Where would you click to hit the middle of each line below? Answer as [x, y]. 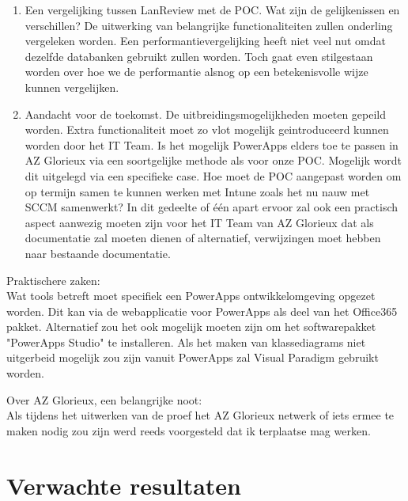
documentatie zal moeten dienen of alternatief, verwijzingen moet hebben [203, 238]
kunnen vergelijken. [72, 87]
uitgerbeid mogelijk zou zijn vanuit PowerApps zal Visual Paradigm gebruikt [193, 357]
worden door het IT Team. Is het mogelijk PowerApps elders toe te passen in [212, 144]
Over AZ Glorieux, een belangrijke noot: [104, 399]
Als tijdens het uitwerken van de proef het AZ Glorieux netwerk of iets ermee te [200, 415]
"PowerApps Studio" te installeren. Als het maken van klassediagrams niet [186, 342]
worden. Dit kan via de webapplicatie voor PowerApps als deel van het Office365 [202, 311]
